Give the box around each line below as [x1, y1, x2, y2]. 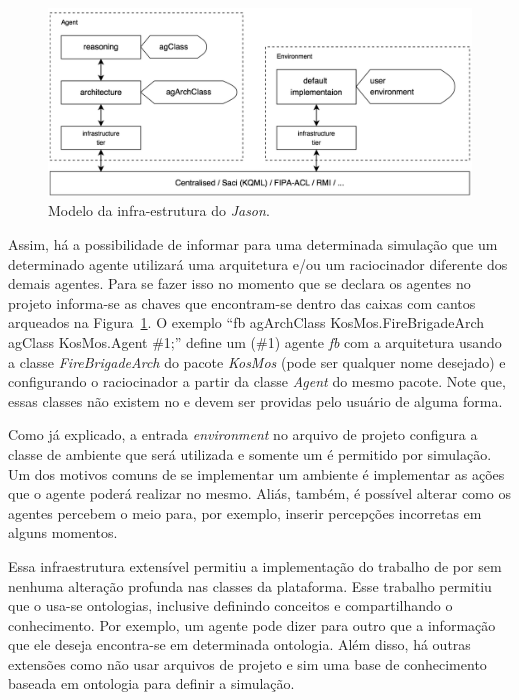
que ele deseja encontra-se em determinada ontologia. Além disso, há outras [8, 634, 471, 655]
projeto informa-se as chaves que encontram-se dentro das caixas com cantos [8, 292, 476, 313]
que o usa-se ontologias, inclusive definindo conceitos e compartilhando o [8, 595, 453, 616]
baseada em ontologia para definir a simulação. [8, 673, 295, 694]
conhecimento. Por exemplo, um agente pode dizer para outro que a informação [8, 614, 496, 635]
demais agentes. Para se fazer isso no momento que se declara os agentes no [8, 273, 471, 294]
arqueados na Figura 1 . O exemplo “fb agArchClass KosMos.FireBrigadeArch [8, 312, 485, 333]
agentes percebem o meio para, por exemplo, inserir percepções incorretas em [8, 502, 482, 523]
